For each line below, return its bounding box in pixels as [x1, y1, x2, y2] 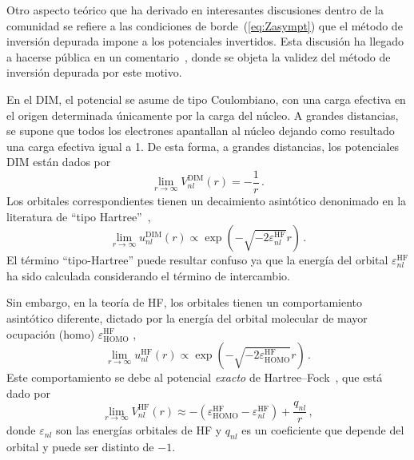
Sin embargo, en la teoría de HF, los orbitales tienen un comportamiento [6, 294, 363, 311]
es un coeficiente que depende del [241, 422, 404, 438]
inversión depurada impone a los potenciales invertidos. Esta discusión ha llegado [6, 33, 404, 50]
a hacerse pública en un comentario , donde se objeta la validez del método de [6, 48, 391, 65]
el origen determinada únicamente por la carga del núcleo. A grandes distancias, [6, 106, 399, 123]
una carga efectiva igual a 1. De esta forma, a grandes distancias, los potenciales [6, 137, 400, 154]
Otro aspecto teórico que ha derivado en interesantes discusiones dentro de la [6, 2, 384, 18]
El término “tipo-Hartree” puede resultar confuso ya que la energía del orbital [6, 252, 388, 268]
